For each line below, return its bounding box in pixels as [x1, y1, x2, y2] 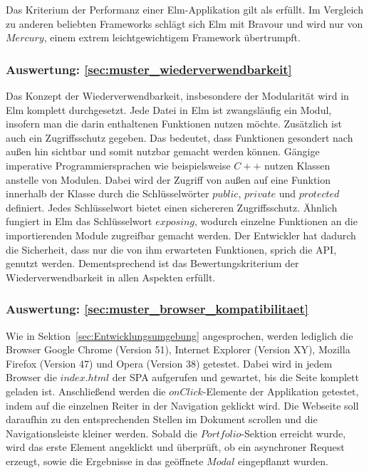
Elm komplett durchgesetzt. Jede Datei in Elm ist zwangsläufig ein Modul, [6, 102, 332, 117]
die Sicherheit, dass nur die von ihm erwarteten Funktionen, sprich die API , [6, 241, 337, 256]
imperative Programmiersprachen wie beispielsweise [6, 157, 231, 172]
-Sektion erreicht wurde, [241, 425, 346, 440]
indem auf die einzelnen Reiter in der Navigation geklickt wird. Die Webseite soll [6, 397, 359, 412]
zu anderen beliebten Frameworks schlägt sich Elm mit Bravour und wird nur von [6, 16, 363, 31]
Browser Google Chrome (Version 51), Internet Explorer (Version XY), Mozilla [6, 342, 350, 357]
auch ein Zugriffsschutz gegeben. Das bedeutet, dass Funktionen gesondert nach [6, 130, 353, 145]
